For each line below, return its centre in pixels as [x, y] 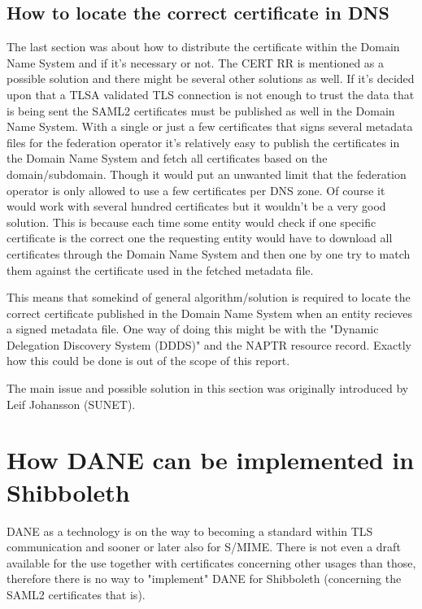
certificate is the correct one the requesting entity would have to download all [200, 238]
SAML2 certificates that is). [76, 594]
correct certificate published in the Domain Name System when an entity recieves [210, 313]
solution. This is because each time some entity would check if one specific [191, 222]
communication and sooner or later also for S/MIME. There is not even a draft [204, 547]
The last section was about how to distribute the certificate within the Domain [203, 47]
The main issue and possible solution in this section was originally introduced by [208, 388]
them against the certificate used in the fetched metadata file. [160, 270]
